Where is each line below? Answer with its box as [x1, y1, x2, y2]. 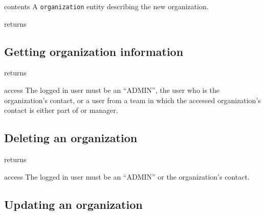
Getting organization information [4, 43, 184, 59]
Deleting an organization [4, 130, 138, 146]
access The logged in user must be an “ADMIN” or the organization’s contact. [4, 171, 250, 182]
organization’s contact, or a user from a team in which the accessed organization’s [4, 94, 261, 105]
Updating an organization [4, 196, 143, 212]
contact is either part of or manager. [4, 105, 118, 115]
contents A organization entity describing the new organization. [4, 1, 209, 11]
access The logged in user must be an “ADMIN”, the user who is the [4, 85, 220, 95]
